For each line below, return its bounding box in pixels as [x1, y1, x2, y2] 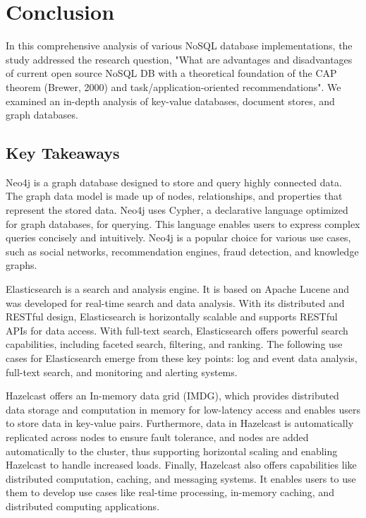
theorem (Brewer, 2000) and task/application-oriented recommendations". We [6, 79, 341, 94]
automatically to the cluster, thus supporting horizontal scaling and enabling [6, 443, 338, 458]
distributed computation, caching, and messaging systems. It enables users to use [6, 471, 356, 486]
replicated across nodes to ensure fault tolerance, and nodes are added [6, 429, 309, 444]
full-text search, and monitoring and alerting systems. [6, 364, 238, 379]
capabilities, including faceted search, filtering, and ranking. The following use [6, 337, 343, 351]
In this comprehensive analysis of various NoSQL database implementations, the [6, 38, 353, 53]
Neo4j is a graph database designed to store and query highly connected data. [6, 174, 342, 189]
